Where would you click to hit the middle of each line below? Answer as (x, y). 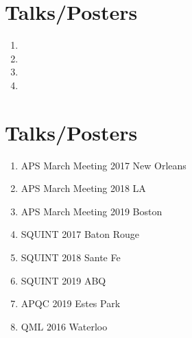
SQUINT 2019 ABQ (63, 280)
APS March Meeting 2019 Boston (92, 211)
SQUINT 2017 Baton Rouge (80, 234)
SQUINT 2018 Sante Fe (71, 257)
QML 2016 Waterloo (64, 326)
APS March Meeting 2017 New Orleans (104, 165)
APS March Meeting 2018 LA (83, 188)
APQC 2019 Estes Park (71, 303)
